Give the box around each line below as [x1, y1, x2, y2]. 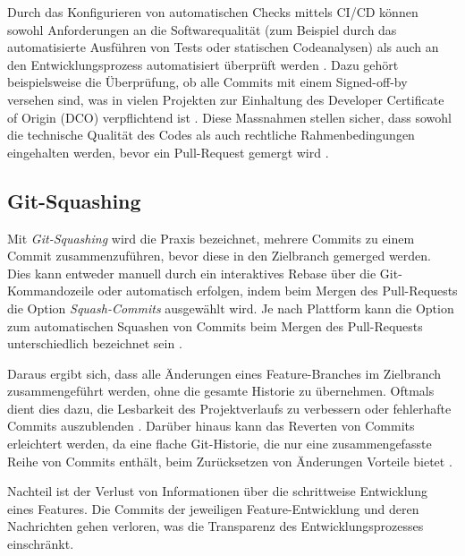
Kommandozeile [7, 281, 94, 300]
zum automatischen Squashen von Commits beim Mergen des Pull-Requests [7, 316, 423, 335]
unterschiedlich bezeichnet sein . [7, 334, 182, 353]
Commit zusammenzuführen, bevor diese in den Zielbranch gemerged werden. [7, 246, 431, 265]
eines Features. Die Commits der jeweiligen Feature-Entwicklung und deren [7, 499, 419, 518]
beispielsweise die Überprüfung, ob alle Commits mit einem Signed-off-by [7, 73, 408, 91]
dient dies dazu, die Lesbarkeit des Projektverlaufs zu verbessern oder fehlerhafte [7, 398, 452, 417]
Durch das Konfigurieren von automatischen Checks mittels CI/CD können [7, 3, 418, 21]
